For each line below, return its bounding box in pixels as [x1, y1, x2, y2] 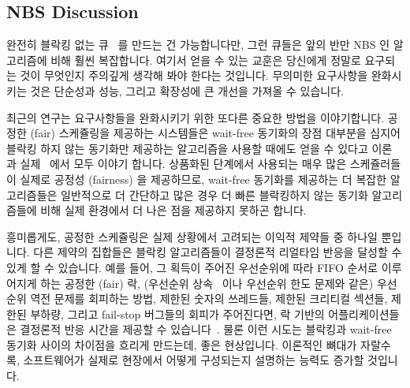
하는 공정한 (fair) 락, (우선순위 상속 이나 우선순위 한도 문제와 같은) [40, 274, 374, 291]
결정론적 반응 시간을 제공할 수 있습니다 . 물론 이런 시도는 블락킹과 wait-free [20, 321, 392, 338]
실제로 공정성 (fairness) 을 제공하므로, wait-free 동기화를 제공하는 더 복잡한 [20, 170, 387, 187]
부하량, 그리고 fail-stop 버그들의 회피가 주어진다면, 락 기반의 [30, 305, 325, 322]
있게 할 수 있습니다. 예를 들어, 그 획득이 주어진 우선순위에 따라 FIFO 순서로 [6, 259, 378, 275]
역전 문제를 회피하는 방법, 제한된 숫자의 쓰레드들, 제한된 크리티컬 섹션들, [30, 290, 388, 307]
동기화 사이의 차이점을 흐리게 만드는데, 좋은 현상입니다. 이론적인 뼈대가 [6, 336, 357, 353]
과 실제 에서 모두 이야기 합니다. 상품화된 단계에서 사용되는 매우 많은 [6, 155, 347, 172]
